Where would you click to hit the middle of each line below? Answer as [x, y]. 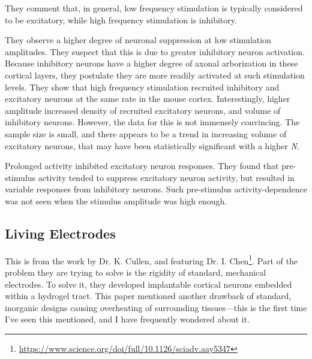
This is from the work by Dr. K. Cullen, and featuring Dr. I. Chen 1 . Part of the [151, 260]
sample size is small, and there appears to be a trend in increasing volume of [146, 133]
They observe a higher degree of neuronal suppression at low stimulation [138, 40]
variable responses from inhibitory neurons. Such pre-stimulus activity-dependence [156, 189]
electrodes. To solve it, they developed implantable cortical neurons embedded [148, 284]
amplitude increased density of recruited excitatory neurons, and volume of [143, 110]
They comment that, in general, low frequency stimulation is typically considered [154, 8]
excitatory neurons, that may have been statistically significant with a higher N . [152, 145]
